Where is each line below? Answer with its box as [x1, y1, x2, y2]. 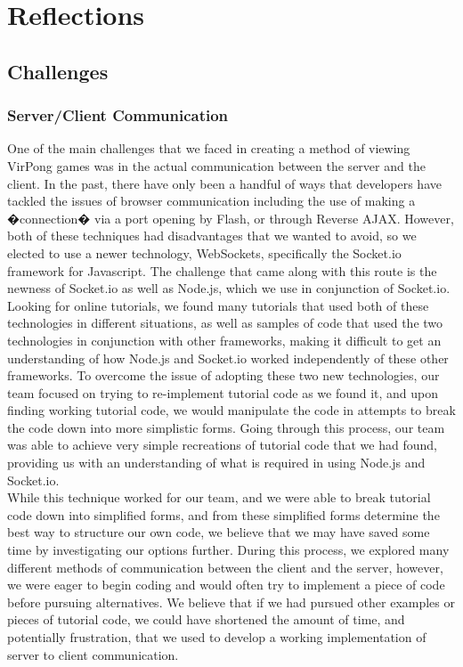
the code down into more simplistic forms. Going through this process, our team [7, 418, 445, 436]
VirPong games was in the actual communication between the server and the [7, 156, 426, 175]
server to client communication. [7, 645, 179, 663]
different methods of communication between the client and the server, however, [7, 557, 443, 576]
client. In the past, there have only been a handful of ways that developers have [7, 174, 442, 192]
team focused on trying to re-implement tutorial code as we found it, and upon [7, 383, 439, 402]
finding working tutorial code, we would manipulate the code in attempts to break [7, 401, 456, 419]
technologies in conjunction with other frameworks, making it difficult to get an [7, 330, 442, 349]
